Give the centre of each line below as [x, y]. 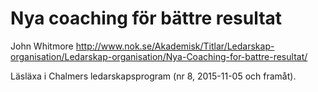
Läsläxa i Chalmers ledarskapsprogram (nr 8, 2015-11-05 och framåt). [153, 76]
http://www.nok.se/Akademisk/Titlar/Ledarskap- [175, 46]
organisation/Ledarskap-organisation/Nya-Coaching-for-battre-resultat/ [159, 56]
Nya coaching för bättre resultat [146, 18]
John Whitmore [42, 46]
